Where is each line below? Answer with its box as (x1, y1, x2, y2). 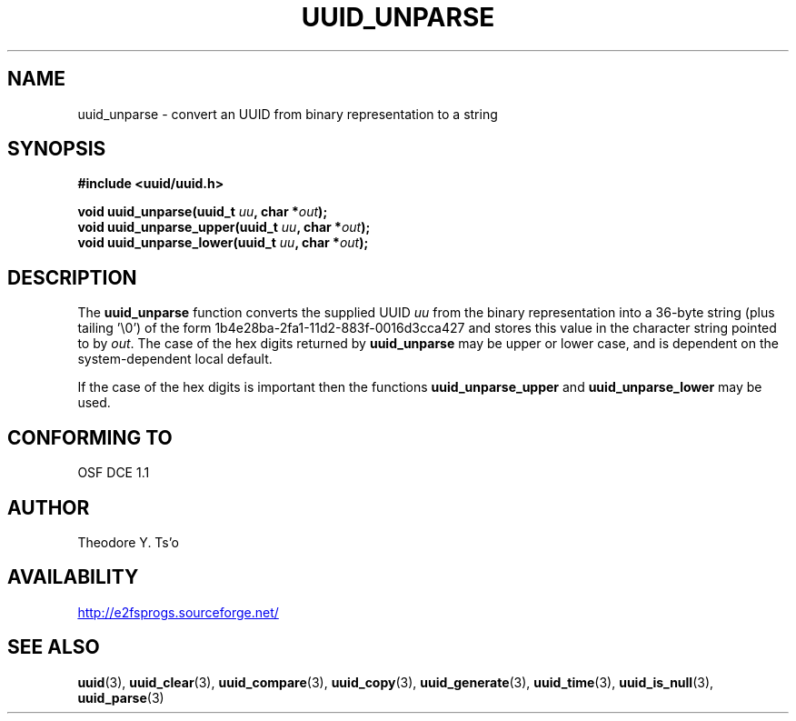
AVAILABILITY (7, 566, 139, 589)
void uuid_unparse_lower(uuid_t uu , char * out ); (77, 235, 369, 251)
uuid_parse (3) (77, 689, 164, 706)
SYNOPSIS (7, 137, 106, 161)
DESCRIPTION (7, 265, 137, 289)
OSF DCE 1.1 (77, 465, 150, 481)
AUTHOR (7, 496, 90, 519)
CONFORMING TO (7, 426, 173, 449)
